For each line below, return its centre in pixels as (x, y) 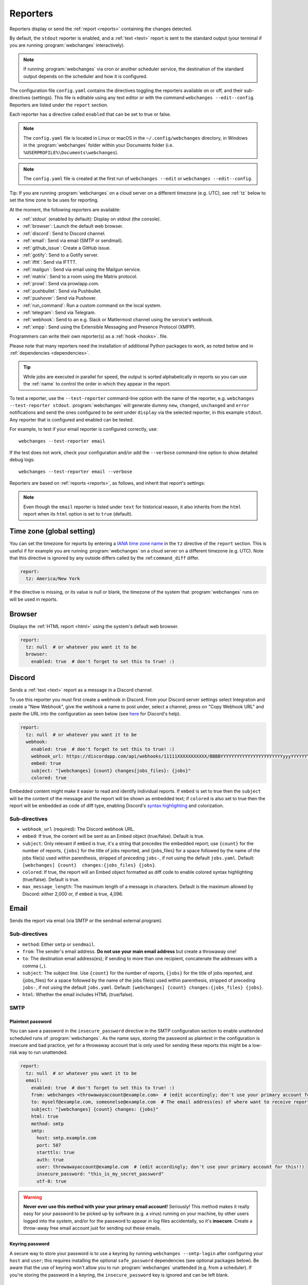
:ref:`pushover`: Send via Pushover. (60, 298)
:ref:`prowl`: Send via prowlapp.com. (61, 284)
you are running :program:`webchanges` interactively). (67, 45)
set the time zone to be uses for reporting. (54, 200)
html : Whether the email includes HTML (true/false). (78, 995)
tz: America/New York (53, 579)
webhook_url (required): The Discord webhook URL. (79, 829)
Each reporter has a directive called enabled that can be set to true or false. (90, 114)
